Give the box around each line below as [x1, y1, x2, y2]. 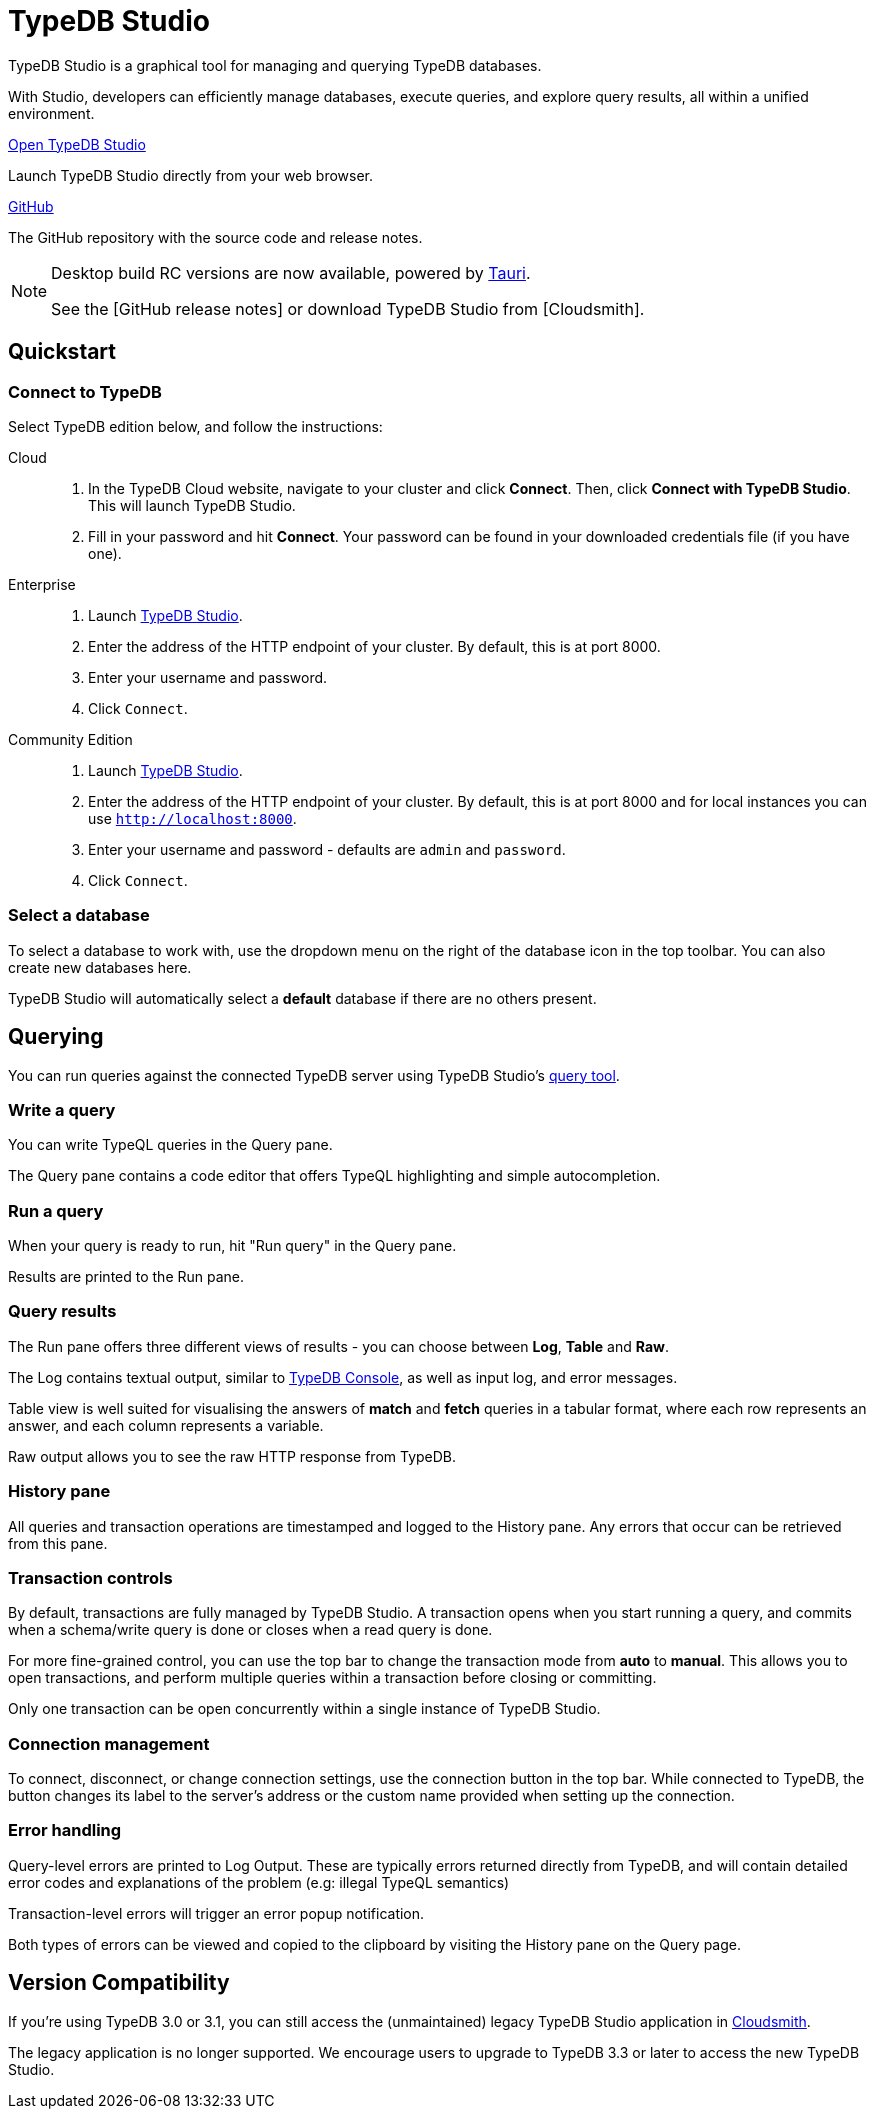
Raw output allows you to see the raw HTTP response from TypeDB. [8, 1447, 457, 1465]
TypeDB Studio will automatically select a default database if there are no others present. [8, 989, 597, 1007]
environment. [8, 104, 95, 122]
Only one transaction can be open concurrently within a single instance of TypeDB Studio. [8, 1700, 601, 1718]
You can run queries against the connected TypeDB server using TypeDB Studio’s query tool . [8, 1066, 620, 1084]
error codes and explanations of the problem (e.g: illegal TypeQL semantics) [8, 1873, 510, 1891]
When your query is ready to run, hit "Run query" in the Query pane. [8, 1237, 457, 1255]
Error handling [8, 1820, 122, 1841]
